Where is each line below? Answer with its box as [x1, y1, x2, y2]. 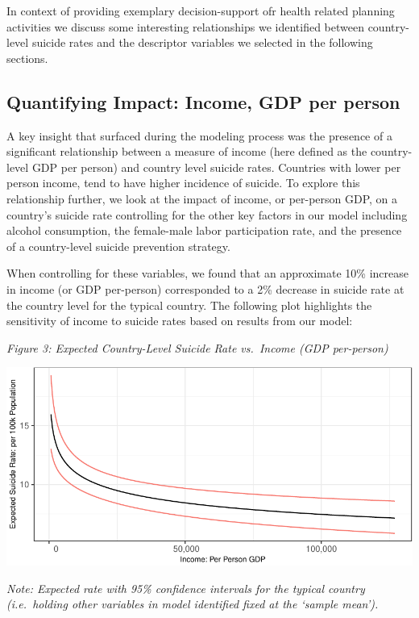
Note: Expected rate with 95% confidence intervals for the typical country [6, 579, 365, 596]
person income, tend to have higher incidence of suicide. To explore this [6, 174, 360, 191]
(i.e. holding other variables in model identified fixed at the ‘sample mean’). [6, 595, 379, 612]
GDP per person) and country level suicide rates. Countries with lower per [31, 158, 401, 175]
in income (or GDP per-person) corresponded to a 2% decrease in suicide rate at [6, 280, 404, 297]
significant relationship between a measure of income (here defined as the [6, 143, 367, 160]
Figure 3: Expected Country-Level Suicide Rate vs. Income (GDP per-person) [6, 339, 388, 356]
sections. [6, 49, 48, 66]
